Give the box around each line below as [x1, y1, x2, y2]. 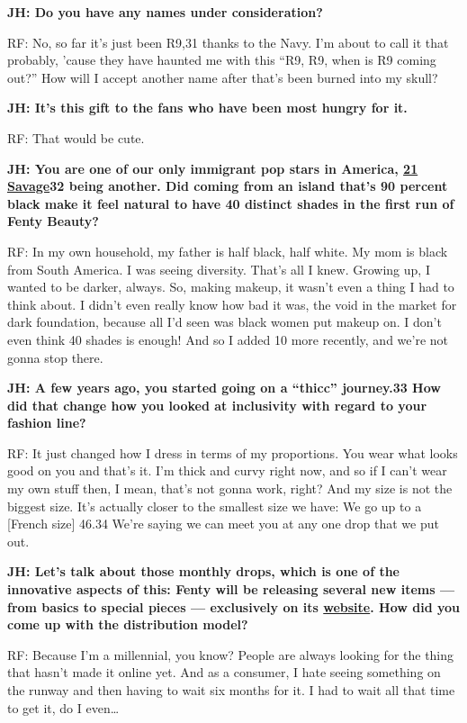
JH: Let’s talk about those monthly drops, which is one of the [7, 562, 400, 581]
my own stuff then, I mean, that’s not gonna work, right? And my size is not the [7, 479, 453, 498]
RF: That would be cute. [7, 128, 145, 147]
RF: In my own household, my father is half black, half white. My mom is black [7, 241, 448, 260]
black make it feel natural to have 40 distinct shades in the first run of [7, 194, 454, 212]
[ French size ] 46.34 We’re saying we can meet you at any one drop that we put [7, 514, 439, 533]
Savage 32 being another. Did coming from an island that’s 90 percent [7, 176, 448, 195]
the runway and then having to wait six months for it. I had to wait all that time [7, 681, 455, 699]
